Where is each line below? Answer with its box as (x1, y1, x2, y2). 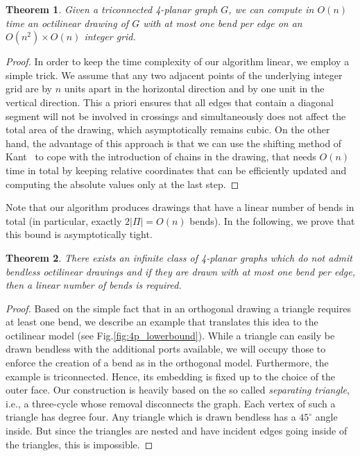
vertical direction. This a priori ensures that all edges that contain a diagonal (6, 94, 334, 109)
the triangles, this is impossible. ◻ (6, 437, 153, 451)
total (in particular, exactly (6, 213, 122, 228)
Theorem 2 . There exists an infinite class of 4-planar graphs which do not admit (6, 250, 352, 264)
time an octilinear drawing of (6, 15, 129, 30)
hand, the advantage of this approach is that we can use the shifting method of (6, 135, 342, 150)
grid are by (6, 81, 52, 96)
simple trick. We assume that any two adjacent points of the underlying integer (6, 67, 343, 82)
